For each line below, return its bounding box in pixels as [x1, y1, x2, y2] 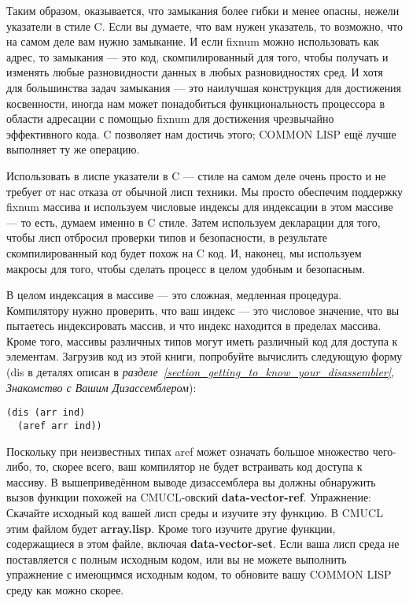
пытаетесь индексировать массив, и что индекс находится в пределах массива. [6, 317, 381, 334]
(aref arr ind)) [17, 420, 102, 431]
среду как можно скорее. [6, 581, 124, 597]
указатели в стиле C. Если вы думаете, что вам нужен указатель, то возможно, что [6, 17, 403, 34]
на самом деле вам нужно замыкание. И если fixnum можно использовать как [6, 33, 379, 50]
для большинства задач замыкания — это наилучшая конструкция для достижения [6, 79, 402, 95]
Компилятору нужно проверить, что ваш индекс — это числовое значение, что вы [6, 301, 400, 318]
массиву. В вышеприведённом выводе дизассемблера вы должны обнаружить [6, 473, 376, 490]
